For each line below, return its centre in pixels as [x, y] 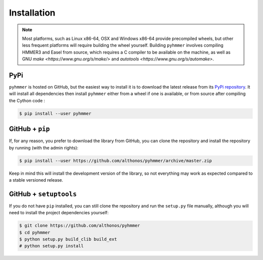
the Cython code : [27, 100]
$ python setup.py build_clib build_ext [68, 239]
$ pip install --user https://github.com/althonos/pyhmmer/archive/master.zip [115, 160]
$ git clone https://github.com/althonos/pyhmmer [80, 226]
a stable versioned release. [36, 180]
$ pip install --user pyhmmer [55, 113]
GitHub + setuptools [43, 194]
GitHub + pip [29, 129]
